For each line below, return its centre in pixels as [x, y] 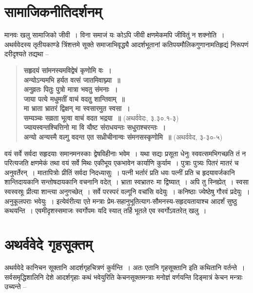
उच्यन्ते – [16, 286]
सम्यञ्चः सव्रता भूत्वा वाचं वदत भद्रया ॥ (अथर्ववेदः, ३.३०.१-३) [101, 118]
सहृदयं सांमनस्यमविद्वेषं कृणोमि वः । [68, 70]
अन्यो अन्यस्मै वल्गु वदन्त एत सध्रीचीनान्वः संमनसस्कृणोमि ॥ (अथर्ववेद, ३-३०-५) [123, 137]
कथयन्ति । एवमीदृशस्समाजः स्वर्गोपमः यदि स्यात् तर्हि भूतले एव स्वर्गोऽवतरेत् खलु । [106, 211]
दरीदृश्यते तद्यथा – [27, 54]
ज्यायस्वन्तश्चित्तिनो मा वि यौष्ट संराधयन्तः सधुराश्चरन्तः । [95, 127]
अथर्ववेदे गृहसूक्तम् [49, 244]
